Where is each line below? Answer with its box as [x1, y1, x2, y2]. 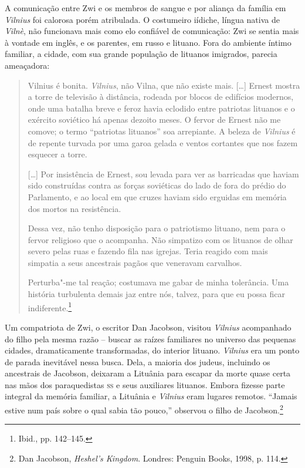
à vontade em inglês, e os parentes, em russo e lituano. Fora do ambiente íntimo [5, 36, 292, 48]
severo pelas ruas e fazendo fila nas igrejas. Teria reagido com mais [28, 245, 268, 257]
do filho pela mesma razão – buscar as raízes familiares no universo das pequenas [5, 332, 296, 345]
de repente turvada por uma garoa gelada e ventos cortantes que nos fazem [28, 136, 298, 149]
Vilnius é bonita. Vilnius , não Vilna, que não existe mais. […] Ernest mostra [28, 79, 300, 91]
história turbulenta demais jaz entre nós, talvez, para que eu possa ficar [28, 288, 285, 300]
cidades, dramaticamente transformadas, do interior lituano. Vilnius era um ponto [5, 344, 300, 356]
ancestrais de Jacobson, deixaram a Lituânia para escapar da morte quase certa [5, 367, 291, 379]
